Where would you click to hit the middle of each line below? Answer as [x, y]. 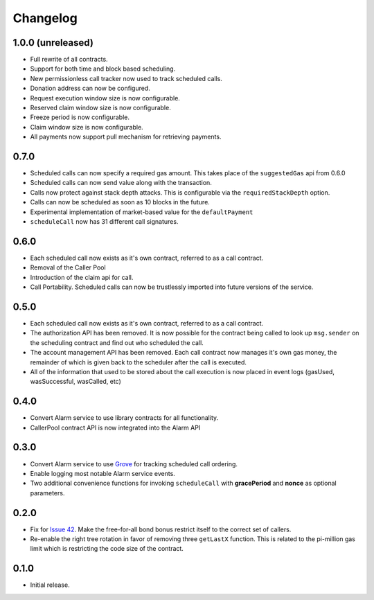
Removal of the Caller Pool [68, 267]
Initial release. [50, 585]
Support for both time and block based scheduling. [103, 69]
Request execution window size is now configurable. [105, 98]
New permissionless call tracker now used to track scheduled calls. [126, 78]
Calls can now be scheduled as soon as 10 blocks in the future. [120, 202]
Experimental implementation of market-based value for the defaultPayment [142, 212]
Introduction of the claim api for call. [82, 277]
